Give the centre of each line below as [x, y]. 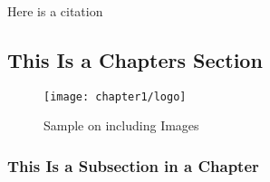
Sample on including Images [121, 125]
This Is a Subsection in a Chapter [133, 165]
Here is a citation [55, 11]
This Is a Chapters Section [135, 59]
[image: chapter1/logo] [115, 96]
